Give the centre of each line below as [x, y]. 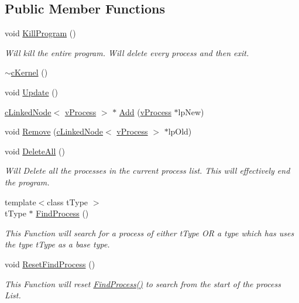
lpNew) [191, 111]
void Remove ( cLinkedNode [54, 131]
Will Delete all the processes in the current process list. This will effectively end [147, 171]
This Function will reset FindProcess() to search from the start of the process [143, 283]
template [20, 202]
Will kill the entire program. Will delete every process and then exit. [127, 52]
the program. [27, 182]
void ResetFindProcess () [50, 264]
